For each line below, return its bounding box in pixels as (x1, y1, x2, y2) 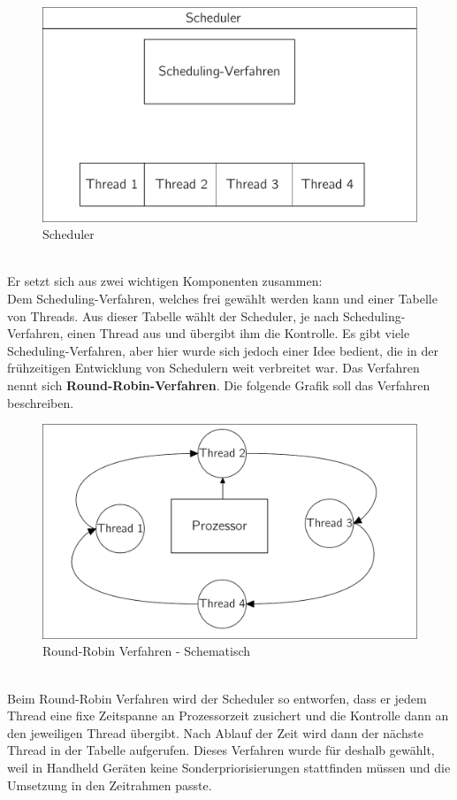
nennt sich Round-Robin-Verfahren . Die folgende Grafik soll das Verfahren (7, 375, 430, 394)
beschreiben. (7, 393, 74, 412)
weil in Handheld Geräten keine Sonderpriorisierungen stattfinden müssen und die (7, 758, 451, 776)
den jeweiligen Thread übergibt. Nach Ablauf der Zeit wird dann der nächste (7, 723, 423, 742)
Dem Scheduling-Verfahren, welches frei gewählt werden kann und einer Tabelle (7, 289, 438, 308)
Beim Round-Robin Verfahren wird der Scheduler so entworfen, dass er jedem (7, 688, 427, 707)
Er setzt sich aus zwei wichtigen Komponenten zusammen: (7, 272, 323, 290)
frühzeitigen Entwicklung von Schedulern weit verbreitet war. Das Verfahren (7, 358, 420, 377)
